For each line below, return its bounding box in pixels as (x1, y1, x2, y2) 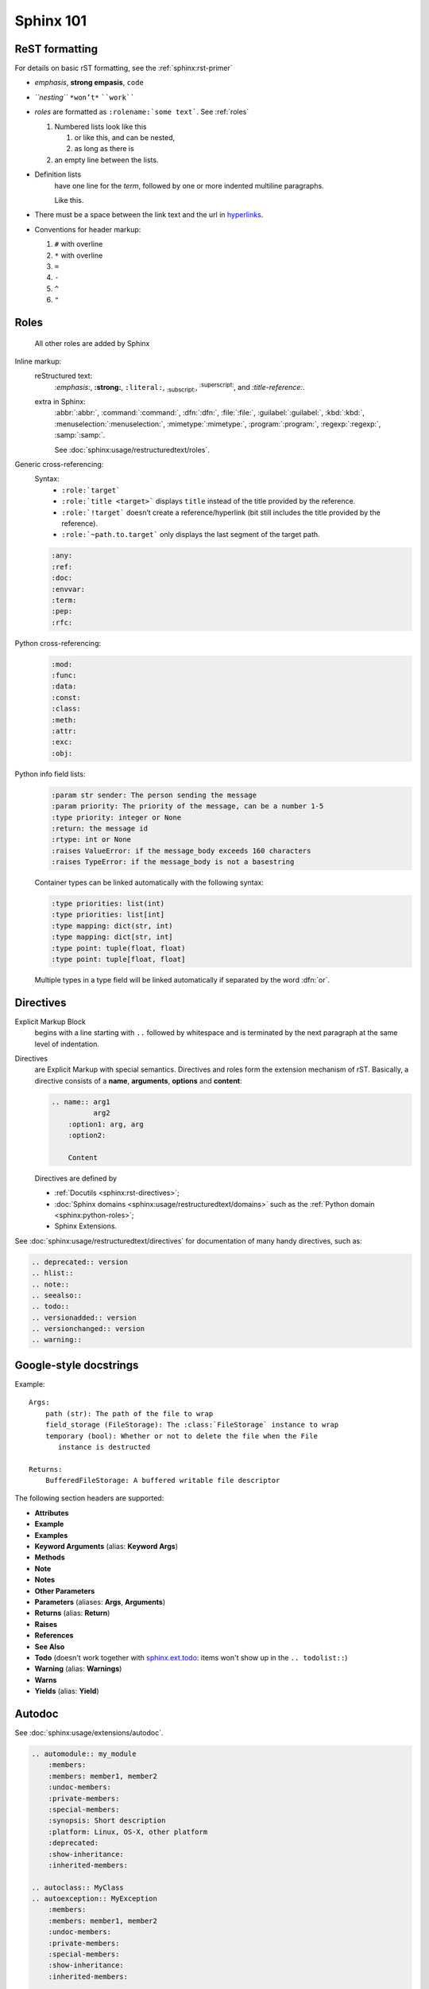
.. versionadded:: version (31, 1313, 137, 1322)
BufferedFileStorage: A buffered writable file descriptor (44, 1476, 280, 1485)
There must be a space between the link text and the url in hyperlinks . (34, 210, 264, 220)
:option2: (68, 1131, 106, 1140)
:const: (51, 693, 81, 702)
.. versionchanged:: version (31, 1325, 145, 1333)
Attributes (34, 1508, 69, 1517)
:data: (51, 682, 77, 691)
